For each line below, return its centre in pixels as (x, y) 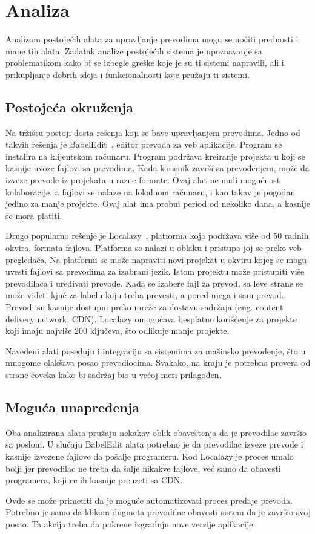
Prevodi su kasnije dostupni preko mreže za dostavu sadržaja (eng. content (144, 307)
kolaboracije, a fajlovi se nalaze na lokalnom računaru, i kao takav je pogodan (151, 191)
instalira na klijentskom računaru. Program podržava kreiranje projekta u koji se (155, 156)
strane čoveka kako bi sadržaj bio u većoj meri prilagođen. (114, 374)
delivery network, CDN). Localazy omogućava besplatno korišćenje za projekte (151, 318)
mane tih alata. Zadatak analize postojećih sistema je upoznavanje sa (134, 50)
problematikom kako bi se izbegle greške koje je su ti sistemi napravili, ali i (145, 63)
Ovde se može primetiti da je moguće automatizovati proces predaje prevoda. (149, 500)
